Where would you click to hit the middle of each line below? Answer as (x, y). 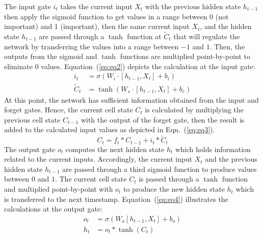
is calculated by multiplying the (194, 110)
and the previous (231, 159)
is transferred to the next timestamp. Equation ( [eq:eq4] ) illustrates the (116, 199)
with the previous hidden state (193, 6)
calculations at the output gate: (53, 209)
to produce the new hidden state (174, 189)
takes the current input (96, 6)
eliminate (18, 66)
